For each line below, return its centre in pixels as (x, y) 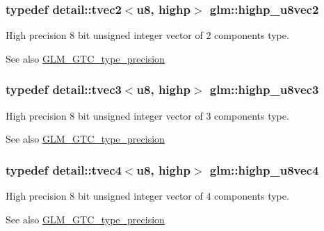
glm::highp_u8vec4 (264, 169)
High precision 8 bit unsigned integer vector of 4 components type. (147, 196)
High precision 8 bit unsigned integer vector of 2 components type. (147, 35)
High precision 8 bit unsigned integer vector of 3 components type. (147, 115)
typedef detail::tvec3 (64, 89)
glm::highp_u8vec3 (264, 89)
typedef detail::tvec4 (64, 169)
